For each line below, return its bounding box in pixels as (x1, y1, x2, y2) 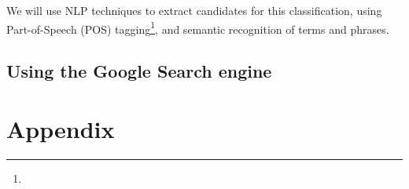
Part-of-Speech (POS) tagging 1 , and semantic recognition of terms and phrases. (6, 18, 389, 37)
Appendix (6, 112, 115, 144)
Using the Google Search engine (6, 59, 272, 83)
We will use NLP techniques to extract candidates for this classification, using (6, 2, 382, 18)
